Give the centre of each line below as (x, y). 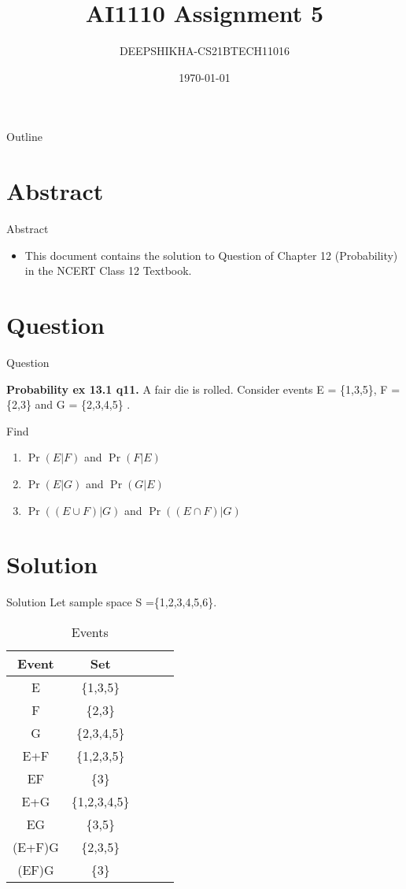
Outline (24, 137)
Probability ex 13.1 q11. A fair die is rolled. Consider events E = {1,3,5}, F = (203, 389)
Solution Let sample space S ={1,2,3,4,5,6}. (112, 602)
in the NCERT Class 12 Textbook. (108, 270)
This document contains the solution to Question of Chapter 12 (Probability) (211, 255)
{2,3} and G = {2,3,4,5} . (68, 404)
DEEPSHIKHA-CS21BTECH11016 (205, 51)
